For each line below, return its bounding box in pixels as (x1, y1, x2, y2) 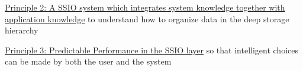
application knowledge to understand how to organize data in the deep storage (5, 12, 289, 25)
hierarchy (5, 24, 38, 36)
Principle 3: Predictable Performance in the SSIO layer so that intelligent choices (5, 43, 298, 56)
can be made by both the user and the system (5, 55, 172, 67)
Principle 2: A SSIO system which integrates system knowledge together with (5, 1, 285, 13)
